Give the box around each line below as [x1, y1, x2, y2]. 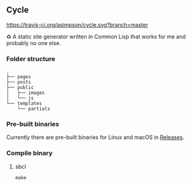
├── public [6, 85, 34, 91]
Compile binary [6, 149, 53, 157]
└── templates [6, 101, 43, 107]
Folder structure [6, 54, 55, 63]
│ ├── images [6, 90, 45, 96]
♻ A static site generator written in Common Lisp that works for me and [6, 33, 186, 40]
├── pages [6, 74, 32, 80]
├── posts [6, 79, 32, 85]
